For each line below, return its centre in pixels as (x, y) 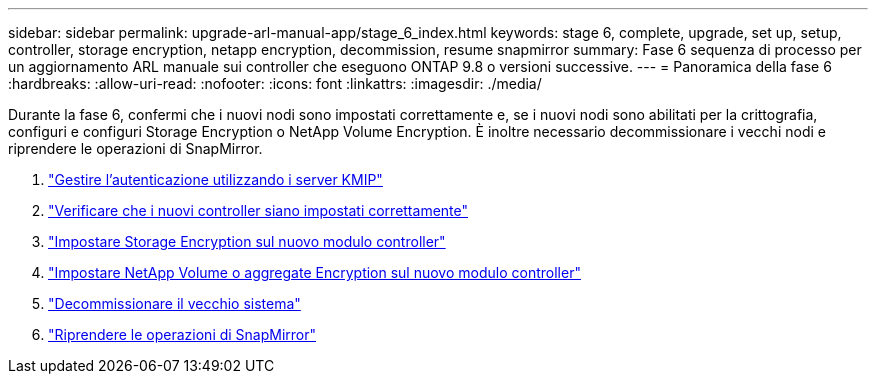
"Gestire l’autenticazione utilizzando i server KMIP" (215, 179)
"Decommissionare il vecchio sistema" (174, 303)
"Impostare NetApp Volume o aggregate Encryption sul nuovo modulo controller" (314, 272)
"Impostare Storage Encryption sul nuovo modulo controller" (247, 241)
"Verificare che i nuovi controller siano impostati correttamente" (258, 210)
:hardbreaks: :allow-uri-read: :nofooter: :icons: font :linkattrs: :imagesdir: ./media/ (275, 83)
